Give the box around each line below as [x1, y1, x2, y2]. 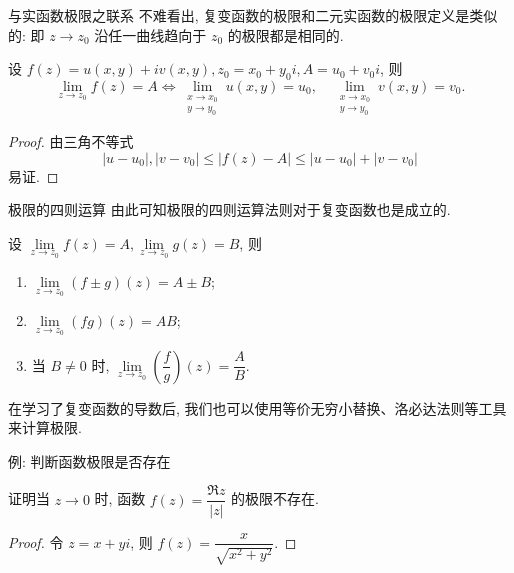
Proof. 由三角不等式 [8, 131, 134, 151]
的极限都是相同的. [227, 24, 344, 45]
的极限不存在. [231, 488, 319, 509]
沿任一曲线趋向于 [94, 24, 207, 45]
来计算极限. [8, 417, 82, 438]
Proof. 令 [8, 531, 64, 552]
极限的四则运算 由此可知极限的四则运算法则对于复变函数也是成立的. [8, 199, 451, 220]
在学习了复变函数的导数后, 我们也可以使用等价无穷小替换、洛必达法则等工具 [8, 397, 507, 418]
